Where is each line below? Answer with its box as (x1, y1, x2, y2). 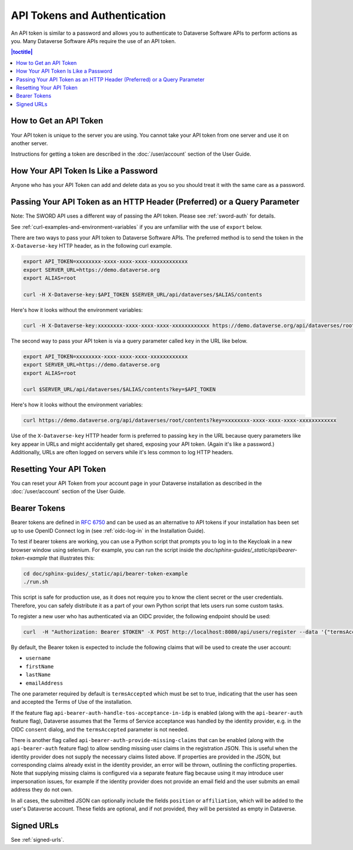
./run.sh (23, 579, 49, 585)
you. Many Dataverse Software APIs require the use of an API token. (11, 37, 176, 44)
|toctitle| (11, 48, 33, 55)
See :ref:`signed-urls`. (11, 836, 65, 843)
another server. (11, 139, 48, 147)
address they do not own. (11, 786, 73, 793)
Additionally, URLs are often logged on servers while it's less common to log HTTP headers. (11, 449, 234, 456)
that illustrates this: (48, 554, 95, 562)
